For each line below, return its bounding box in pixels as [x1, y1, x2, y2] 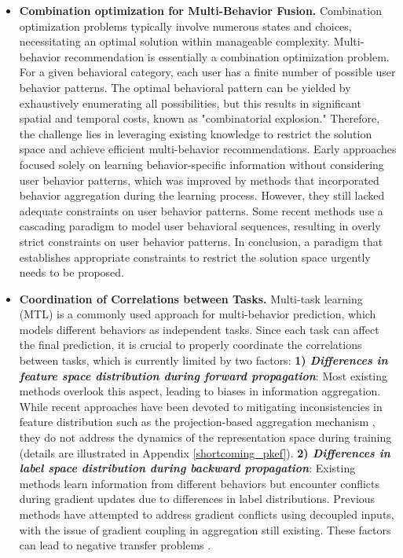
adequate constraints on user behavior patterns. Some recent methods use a [19, 202, 383, 218]
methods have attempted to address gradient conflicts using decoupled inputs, [19, 506, 394, 522]
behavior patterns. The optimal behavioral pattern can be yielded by [19, 79, 351, 95]
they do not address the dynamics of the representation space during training [19, 429, 392, 446]
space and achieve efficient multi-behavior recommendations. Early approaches [19, 141, 397, 157]
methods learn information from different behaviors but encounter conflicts [19, 475, 380, 491]
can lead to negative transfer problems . [19, 537, 211, 553]
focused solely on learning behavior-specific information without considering [19, 156, 384, 172]
